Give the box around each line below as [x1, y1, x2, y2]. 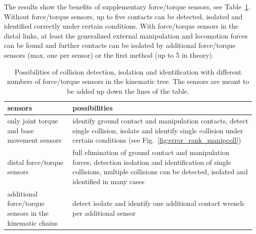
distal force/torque [7, 156, 64, 167]
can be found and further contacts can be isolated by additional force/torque [4, 40, 236, 50]
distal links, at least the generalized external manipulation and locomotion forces [4, 30, 248, 40]
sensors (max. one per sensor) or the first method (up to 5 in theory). [4, 49, 214, 60]
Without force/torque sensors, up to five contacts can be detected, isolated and [4, 11, 243, 21]
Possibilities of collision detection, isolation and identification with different [14, 66, 242, 77]
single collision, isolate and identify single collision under [72, 125, 243, 135]
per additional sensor [72, 208, 136, 218]
